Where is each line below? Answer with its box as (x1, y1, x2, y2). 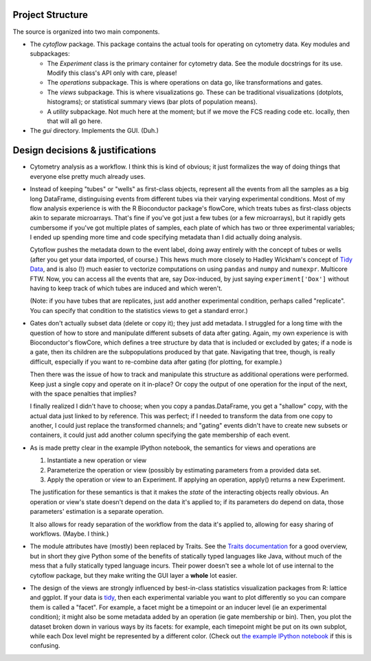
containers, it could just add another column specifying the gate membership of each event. (30, 431, 291, 440)
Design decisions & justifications (12, 144, 157, 156)
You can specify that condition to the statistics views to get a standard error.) (30, 306, 249, 314)
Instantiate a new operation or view (47, 456, 147, 464)
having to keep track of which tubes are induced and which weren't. (30, 284, 223, 292)
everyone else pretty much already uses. (30, 172, 146, 180)
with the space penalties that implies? (30, 389, 137, 398)
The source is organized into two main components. (12, 28, 160, 36)
